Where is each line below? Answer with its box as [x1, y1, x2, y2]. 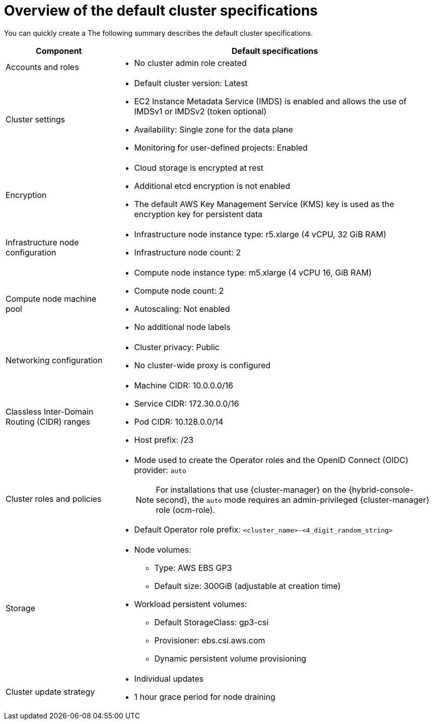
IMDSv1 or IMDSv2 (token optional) [134, 106, 267, 116]
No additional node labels [134, 321, 231, 332]
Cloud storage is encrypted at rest [134, 162, 264, 173]
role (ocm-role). [156, 504, 215, 515]
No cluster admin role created [134, 57, 247, 68]
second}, [156, 494, 190, 505]
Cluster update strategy [6, 686, 95, 697]
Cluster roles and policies [6, 493, 102, 504]
